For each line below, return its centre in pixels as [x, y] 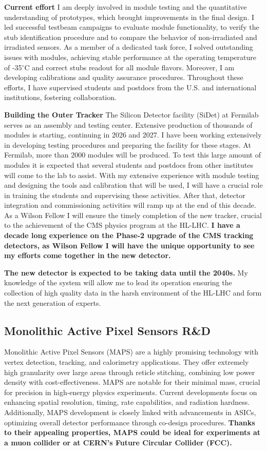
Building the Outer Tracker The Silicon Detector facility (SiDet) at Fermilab [131, 114]
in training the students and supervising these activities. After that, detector [125, 195]
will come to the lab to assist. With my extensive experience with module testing [132, 175]
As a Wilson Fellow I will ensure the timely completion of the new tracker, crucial [133, 215]
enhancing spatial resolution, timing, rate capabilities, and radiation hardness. [127, 402]
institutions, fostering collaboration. [60, 97]
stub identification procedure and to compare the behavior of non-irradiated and [131, 37]
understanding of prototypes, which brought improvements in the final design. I [129, 17]
